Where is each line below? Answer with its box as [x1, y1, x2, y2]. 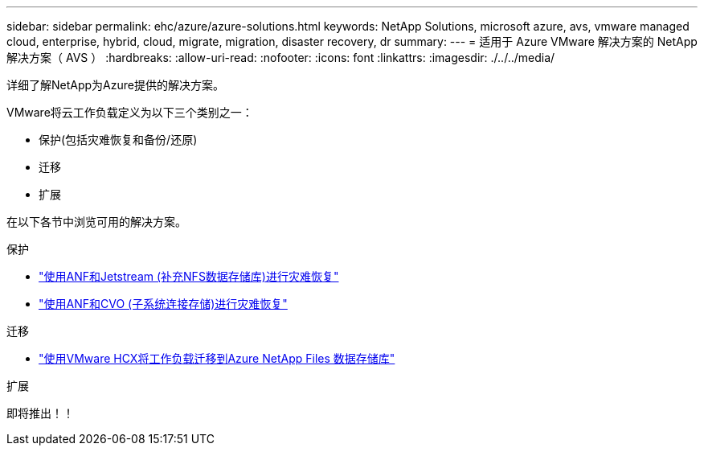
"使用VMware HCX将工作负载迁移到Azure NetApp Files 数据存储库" [39, 351, 395, 365]
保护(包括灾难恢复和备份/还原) [39, 133, 198, 146]
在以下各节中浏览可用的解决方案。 [6, 215, 186, 228]
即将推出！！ [6, 406, 74, 420]
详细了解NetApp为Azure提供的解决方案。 [6, 78, 224, 92]
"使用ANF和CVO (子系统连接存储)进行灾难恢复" [39, 297, 288, 310]
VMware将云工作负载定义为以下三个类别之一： [6, 105, 253, 119]
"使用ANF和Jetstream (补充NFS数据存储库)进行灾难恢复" [39, 269, 339, 283]
